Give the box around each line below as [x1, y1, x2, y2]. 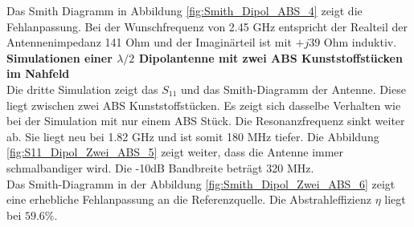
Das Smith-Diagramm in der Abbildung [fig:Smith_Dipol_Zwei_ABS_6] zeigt [6, 175, 396, 192]
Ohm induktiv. [323, 34, 397, 51]
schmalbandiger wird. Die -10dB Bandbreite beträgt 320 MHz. [6, 159, 314, 176]
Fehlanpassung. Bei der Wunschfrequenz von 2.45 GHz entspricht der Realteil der [6, 18, 408, 34]
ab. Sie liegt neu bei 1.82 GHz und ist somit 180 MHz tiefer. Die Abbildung [6, 128, 379, 144]
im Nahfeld [6, 65, 70, 82]
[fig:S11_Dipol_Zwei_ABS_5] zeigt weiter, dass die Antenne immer [6, 144, 344, 160]
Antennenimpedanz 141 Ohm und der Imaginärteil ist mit [6, 34, 292, 51]
